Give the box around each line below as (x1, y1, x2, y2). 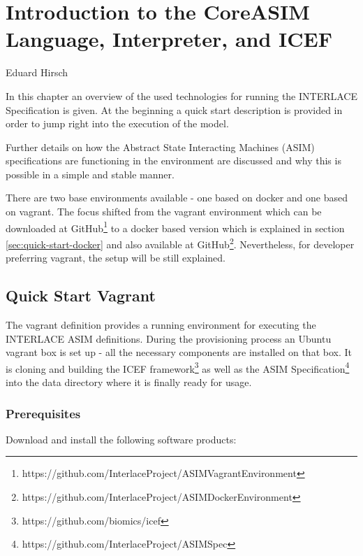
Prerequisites (6, 404, 81, 422)
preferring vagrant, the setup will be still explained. (6, 250, 225, 265)
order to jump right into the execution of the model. (6, 116, 229, 131)
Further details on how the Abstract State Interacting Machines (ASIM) (6, 139, 315, 154)
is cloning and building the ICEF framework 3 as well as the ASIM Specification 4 (6, 359, 350, 376)
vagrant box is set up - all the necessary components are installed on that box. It (6, 345, 352, 359)
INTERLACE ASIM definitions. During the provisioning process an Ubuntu (6, 331, 332, 345)
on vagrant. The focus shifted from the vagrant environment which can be (6, 204, 322, 219)
